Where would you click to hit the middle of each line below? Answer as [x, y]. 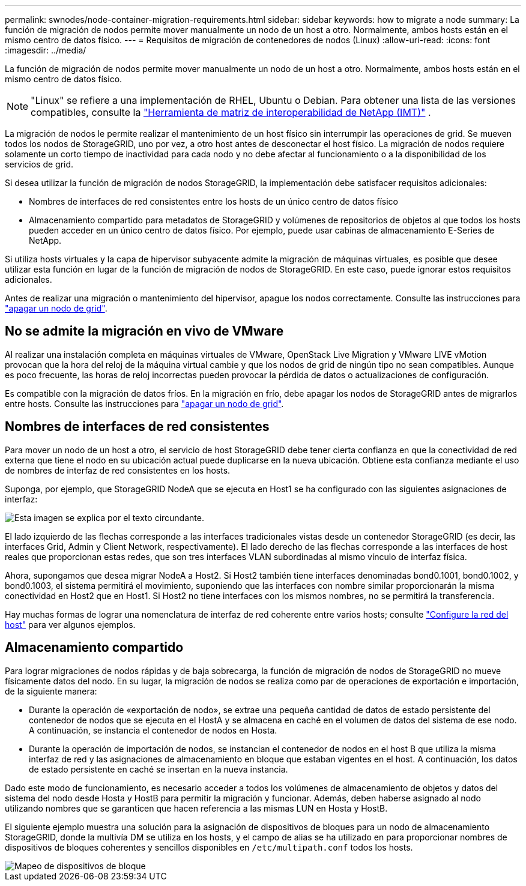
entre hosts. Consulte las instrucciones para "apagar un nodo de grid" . [144, 403]
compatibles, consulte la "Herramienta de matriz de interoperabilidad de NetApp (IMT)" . [231, 112]
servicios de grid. [39, 164]
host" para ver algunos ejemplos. [70, 624]
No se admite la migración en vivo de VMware [144, 331]
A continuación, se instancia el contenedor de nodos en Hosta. [153, 730]
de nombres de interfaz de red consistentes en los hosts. [118, 470]
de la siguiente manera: [51, 691]
